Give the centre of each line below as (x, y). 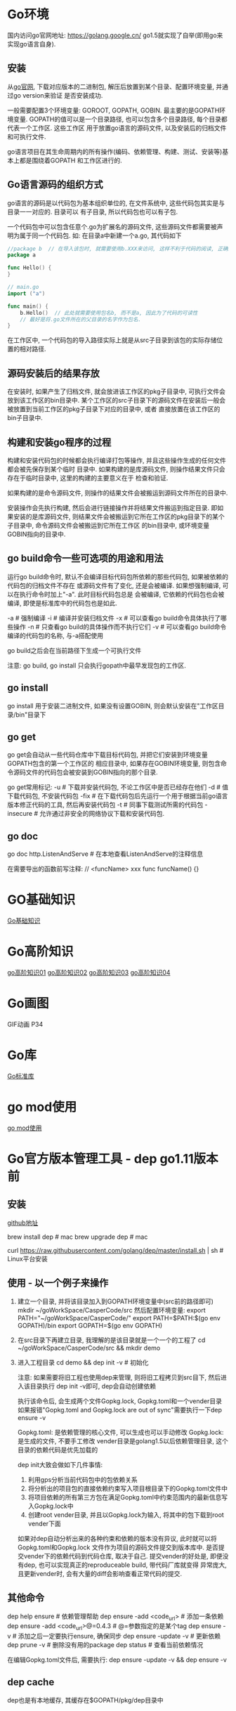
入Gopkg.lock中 (51, 1506)
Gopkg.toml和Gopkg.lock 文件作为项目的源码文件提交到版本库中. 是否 (118, 1547)
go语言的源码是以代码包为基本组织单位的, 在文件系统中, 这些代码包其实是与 (116, 203)
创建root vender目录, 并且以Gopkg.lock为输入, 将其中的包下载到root (126, 1514)
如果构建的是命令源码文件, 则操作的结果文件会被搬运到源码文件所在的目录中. (118, 493)
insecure (20, 814)
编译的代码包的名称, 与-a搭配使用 (55, 635)
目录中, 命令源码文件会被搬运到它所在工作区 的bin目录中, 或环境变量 (111, 525)
